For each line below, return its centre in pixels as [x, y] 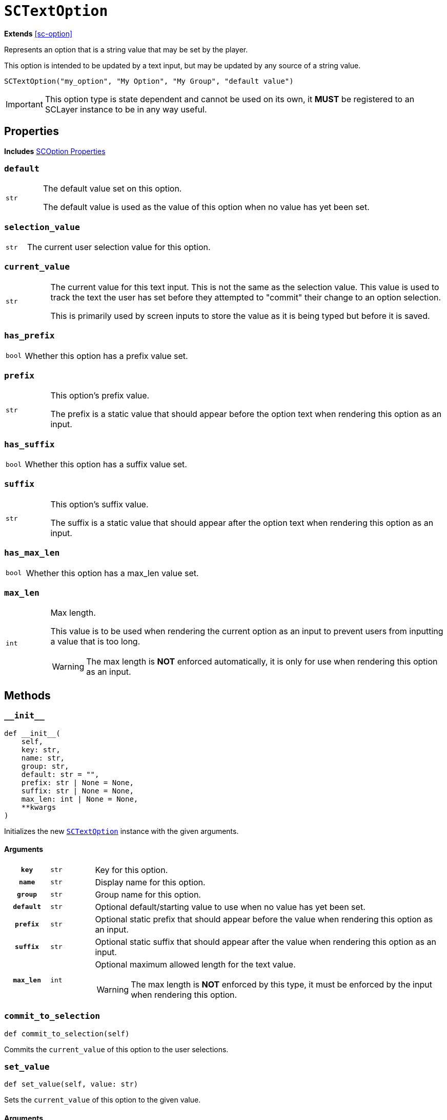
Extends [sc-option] [38, 33]
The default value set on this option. [112, 189]
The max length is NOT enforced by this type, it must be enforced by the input [281, 984]
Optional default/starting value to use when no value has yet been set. [230, 907]
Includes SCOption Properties [55, 151]
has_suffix [29, 444]
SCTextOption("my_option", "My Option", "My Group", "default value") [149, 81]
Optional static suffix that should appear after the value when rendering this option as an [266, 942]
